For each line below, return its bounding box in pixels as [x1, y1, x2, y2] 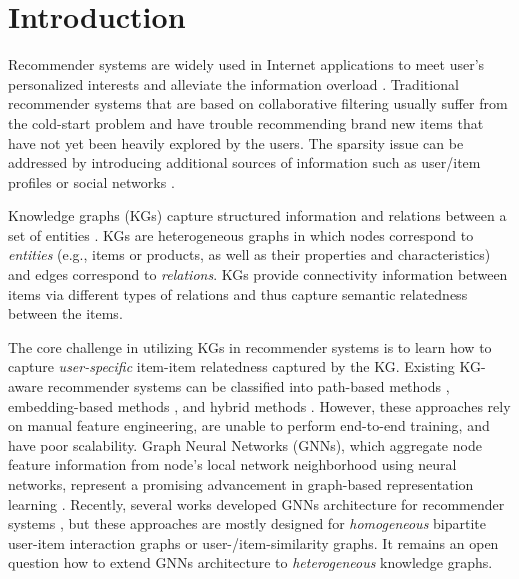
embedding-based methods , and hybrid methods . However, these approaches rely [8, 395, 511, 416]
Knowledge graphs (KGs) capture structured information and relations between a [8, 205, 507, 226]
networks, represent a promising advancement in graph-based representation [8, 474, 474, 494]
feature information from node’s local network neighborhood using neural [8, 454, 457, 475]
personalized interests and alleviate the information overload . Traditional [8, 73, 459, 94]
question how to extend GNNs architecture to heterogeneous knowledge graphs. [8, 552, 493, 573]
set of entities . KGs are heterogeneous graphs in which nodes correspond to [8, 224, 474, 245]
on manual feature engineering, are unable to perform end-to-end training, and [8, 415, 490, 436]
